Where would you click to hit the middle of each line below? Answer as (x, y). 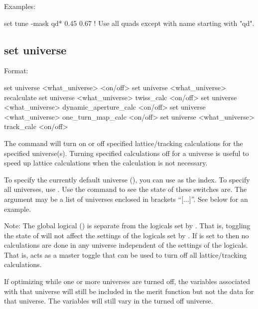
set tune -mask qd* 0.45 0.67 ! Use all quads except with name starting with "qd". (129, 23)
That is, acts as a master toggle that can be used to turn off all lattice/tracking (126, 254)
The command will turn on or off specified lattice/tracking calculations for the (124, 143)
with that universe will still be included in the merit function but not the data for (129, 291)
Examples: (20, 6)
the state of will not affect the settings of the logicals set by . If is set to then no (127, 235)
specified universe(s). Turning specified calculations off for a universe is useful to (127, 153)
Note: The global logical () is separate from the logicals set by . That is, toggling (127, 226)
